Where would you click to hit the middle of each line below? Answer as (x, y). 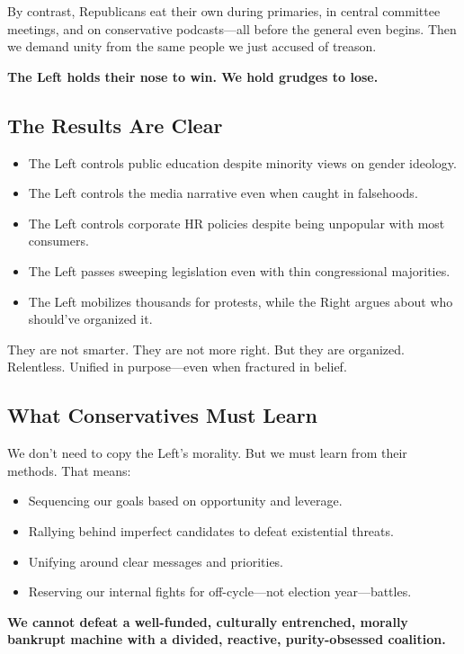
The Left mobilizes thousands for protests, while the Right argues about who (241, 301)
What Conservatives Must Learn (163, 415)
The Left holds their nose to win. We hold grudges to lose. (193, 76)
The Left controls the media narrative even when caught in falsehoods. (223, 193)
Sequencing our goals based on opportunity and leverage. (185, 501)
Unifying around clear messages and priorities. (156, 561)
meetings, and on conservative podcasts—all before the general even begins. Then (232, 28)
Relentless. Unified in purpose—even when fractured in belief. (177, 367)
